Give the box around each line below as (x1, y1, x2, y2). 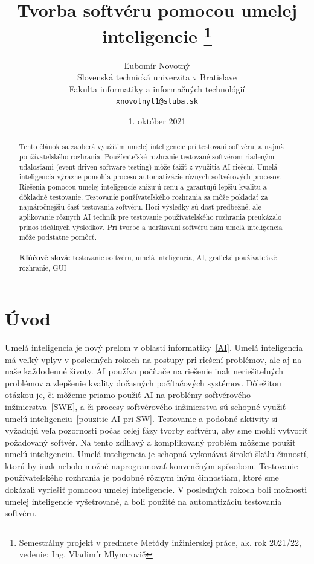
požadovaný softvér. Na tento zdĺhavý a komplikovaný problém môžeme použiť (5, 435, 296, 448)
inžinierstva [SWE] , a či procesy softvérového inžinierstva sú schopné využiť (5, 400, 286, 412)
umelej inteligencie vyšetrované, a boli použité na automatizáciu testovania (5, 495, 282, 507)
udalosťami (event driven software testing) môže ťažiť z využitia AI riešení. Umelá (19, 161, 278, 171)
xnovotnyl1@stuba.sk (115, 97, 199, 106)
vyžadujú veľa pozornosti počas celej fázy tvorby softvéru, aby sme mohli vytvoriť (5, 424, 308, 437)
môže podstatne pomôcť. (19, 232, 97, 242)
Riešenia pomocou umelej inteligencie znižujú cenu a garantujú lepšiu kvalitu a (19, 182, 267, 192)
